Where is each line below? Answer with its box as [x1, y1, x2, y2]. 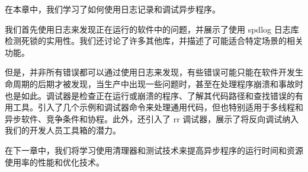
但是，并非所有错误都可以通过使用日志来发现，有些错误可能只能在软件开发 [5, 66, 295, 78]
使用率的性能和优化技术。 [5, 155, 104, 168]
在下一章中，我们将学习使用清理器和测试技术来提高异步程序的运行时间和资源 [5, 144, 303, 156]
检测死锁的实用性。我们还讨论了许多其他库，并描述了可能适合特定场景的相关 [5, 34, 303, 47]
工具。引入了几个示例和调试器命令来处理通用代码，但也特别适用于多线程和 [12, 101, 303, 113]
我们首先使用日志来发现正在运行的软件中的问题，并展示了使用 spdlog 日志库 [5, 23, 299, 35]
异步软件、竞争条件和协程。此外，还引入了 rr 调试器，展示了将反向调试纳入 [5, 112, 299, 125]
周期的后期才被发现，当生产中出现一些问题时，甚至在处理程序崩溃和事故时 [12, 77, 303, 90]
